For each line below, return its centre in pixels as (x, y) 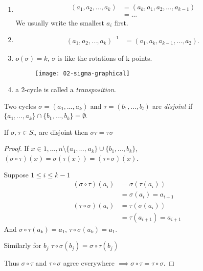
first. (121, 22)
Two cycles (20, 106)
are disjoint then (63, 132)
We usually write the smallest (60, 22)
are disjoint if (172, 106)
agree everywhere (89, 263)
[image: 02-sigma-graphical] (82, 74)
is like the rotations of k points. (105, 58)
